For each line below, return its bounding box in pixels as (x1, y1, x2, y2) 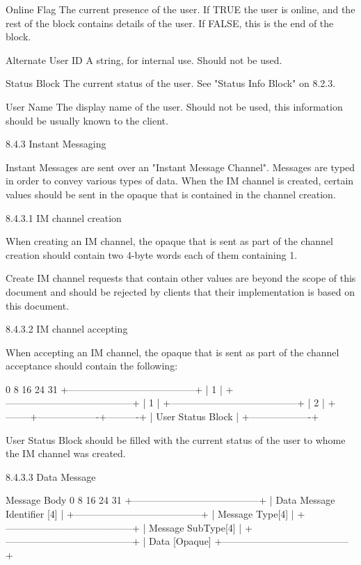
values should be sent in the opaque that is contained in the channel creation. (6, 186, 336, 201)
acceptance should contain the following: (6, 358, 178, 373)
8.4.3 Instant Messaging (6, 136, 106, 151)
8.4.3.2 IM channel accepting (6, 321, 128, 336)
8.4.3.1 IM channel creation (6, 210, 122, 225)
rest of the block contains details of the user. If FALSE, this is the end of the (6, 15, 334, 30)
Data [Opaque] (149, 534, 211, 548)
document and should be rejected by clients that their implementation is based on (6, 284, 355, 299)
